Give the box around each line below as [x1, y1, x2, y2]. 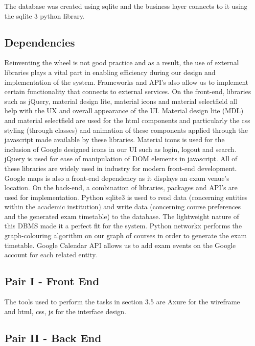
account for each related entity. [4, 249, 97, 260]
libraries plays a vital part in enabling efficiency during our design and [4, 67, 216, 77]
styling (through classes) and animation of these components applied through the [4, 124, 248, 135]
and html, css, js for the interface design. [4, 306, 126, 316]
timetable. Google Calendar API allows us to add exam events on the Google [4, 240, 236, 250]
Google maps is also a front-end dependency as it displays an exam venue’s [4, 173, 230, 183]
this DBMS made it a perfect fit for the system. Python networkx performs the [4, 221, 242, 231]
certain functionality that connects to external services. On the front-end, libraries [4, 86, 251, 97]
